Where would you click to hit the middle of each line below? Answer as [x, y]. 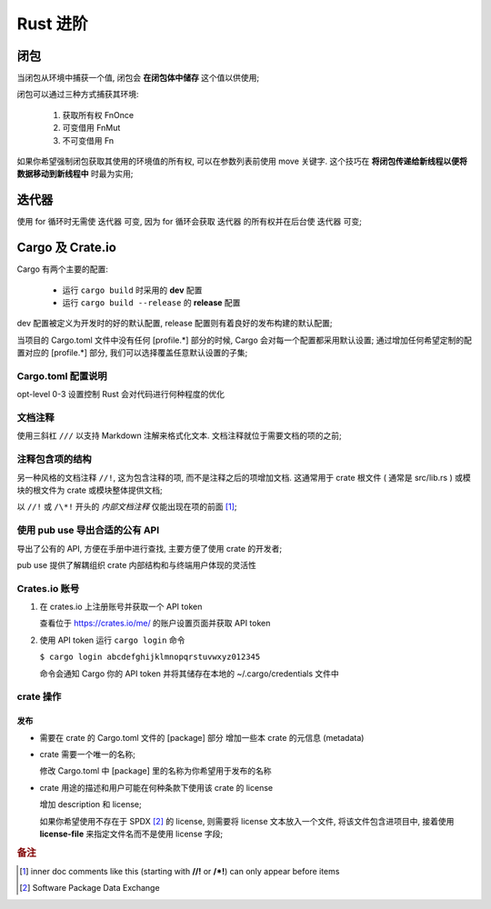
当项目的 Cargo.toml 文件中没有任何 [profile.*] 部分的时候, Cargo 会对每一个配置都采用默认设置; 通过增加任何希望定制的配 [244, 340]
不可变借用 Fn [88, 140]
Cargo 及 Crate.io [67, 248]
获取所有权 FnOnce [98, 115]
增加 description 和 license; [90, 804]
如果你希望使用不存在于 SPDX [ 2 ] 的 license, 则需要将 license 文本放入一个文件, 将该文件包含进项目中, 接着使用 [247, 821]
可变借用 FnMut [91, 128]
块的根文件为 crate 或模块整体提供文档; [90, 490]
